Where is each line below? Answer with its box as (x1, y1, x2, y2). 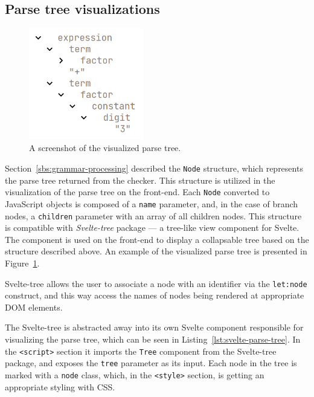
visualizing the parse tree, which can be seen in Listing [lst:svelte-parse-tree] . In (5, 333, 301, 345)
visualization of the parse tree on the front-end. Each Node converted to (5, 186, 270, 198)
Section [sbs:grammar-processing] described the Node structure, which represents (5, 161, 303, 174)
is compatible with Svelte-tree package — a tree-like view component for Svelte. (5, 221, 300, 234)
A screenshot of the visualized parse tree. (29, 141, 181, 154)
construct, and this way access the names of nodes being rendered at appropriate (5, 289, 304, 302)
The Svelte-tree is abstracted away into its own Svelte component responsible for (5, 321, 304, 334)
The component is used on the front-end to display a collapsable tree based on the (5, 233, 309, 245)
